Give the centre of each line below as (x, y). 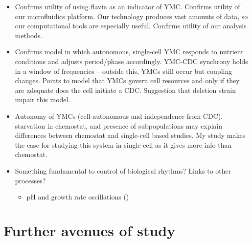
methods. (29, 35)
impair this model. (43, 99)
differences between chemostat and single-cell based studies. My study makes (130, 135)
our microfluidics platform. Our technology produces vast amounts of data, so (131, 16)
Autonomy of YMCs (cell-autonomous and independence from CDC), (119, 116)
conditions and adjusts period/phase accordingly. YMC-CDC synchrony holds (131, 61)
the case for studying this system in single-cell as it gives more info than (123, 144)
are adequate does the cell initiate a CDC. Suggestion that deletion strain (126, 90)
